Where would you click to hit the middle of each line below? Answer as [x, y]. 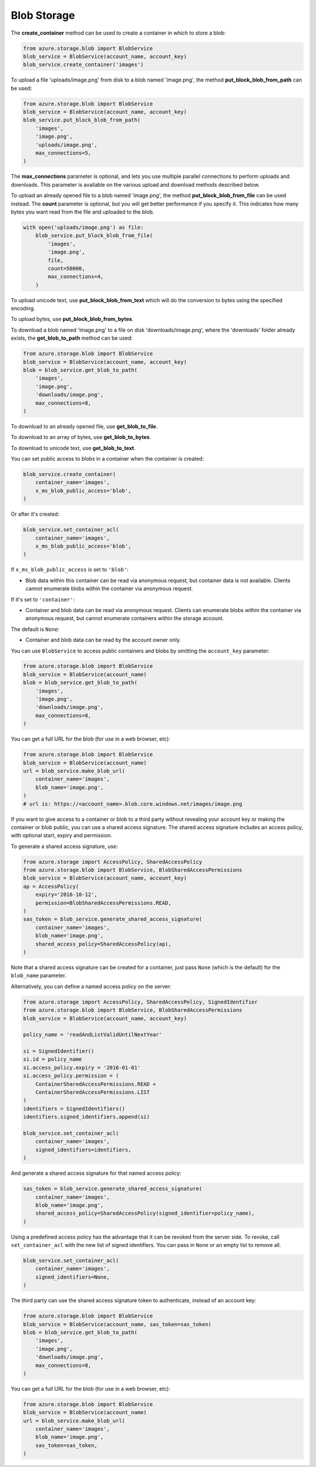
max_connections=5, [63, 153]
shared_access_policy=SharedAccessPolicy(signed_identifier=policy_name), [145, 1214]
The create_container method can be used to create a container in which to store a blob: [118, 33]
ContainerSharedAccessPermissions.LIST [93, 1092]
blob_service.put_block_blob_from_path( [82, 120]
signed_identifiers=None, [73, 1277]
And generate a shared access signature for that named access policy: [96, 1173]
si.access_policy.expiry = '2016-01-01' [82, 1067]
